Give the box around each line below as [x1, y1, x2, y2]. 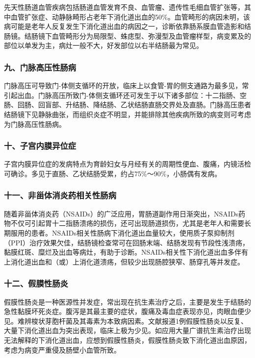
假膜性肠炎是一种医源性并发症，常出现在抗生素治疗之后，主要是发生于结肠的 [4, 296, 251, 307]
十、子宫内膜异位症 [4, 140, 76, 152]
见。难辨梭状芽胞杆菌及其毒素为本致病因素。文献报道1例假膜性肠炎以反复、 [4, 315, 248, 326]
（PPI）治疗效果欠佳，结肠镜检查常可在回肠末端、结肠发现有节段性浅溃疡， [4, 237, 250, 247]
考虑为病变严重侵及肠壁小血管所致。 [4, 344, 121, 355]
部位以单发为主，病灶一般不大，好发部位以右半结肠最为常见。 [4, 40, 203, 50]
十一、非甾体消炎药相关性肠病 [4, 189, 117, 201]
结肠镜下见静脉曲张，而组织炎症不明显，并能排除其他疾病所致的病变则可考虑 [4, 109, 251, 119]
